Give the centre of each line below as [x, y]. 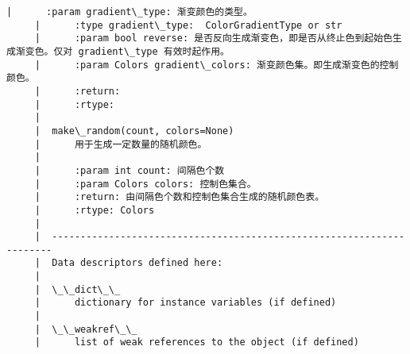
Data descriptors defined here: [137, 263]
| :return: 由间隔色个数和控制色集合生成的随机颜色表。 [180, 197]
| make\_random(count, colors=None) [134, 131]
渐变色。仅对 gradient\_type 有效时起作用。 [123, 51]
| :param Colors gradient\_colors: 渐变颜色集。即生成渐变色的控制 [217, 65]
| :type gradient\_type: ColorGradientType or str [188, 25]
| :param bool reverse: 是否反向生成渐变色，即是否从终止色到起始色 [213, 38]
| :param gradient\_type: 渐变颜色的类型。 [130, 12]
